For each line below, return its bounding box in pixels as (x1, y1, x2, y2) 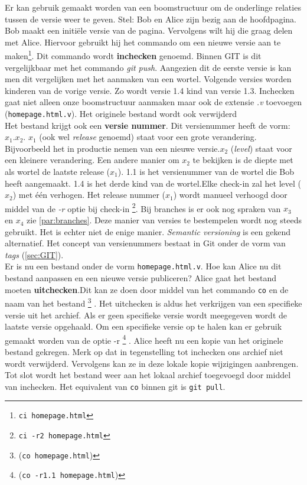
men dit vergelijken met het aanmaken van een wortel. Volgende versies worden (5, 73, 292, 85)
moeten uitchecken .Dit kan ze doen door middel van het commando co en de (5, 283, 289, 295)
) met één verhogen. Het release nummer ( (12, 188, 166, 201)
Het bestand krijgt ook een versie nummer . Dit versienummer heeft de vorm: (5, 119, 290, 131)
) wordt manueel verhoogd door (173, 188, 288, 201)
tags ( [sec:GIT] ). (5, 248, 64, 261)
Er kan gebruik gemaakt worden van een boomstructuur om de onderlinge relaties (5, 1, 301, 13)
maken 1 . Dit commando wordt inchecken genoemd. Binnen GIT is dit (5, 48, 262, 62)
